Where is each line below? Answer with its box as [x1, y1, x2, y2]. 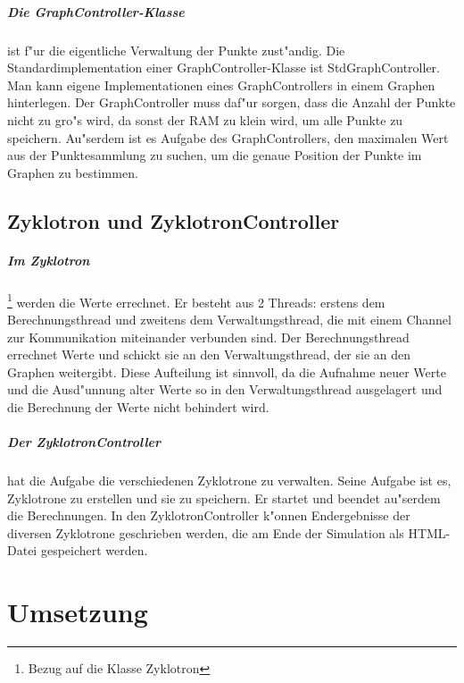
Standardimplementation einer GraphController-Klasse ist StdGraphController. [7, 58, 440, 77]
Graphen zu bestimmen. [7, 163, 138, 181]
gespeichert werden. [40, 541, 148, 560]
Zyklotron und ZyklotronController [7, 207, 340, 234]
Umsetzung [7, 594, 148, 630]
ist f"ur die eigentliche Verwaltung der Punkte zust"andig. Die [7, 40, 345, 59]
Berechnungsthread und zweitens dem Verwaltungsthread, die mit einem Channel [7, 309, 452, 328]
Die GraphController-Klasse [7, 2, 185, 21]
